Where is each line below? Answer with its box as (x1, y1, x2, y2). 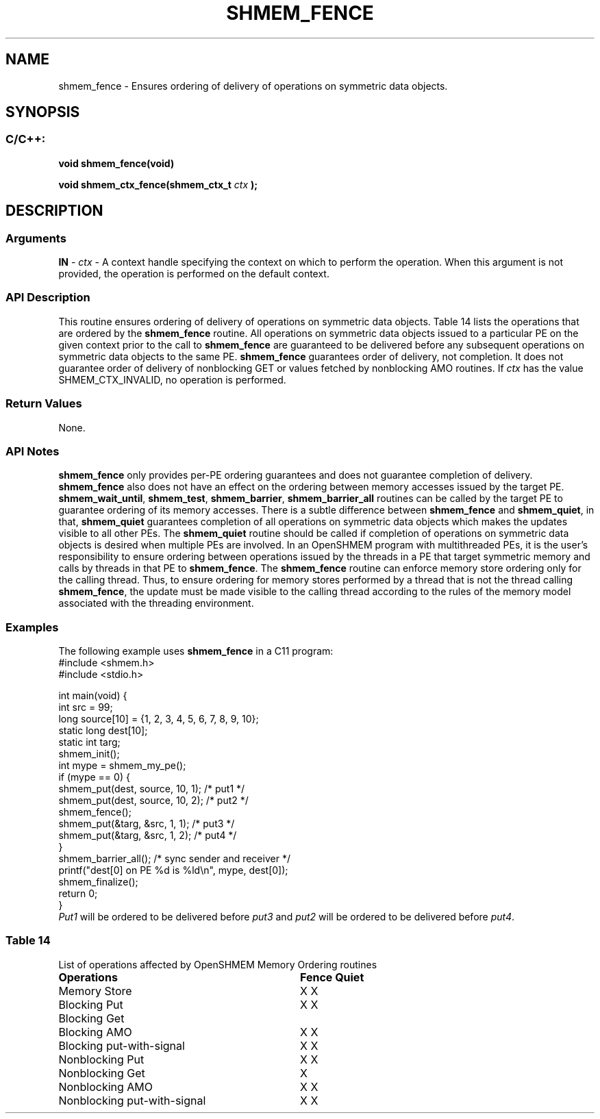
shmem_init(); (58, 748, 120, 760)
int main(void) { (58, 690, 127, 702)
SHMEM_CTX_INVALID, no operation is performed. (58, 373, 286, 386)
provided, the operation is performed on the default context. (58, 268, 329, 280)
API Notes (5, 444, 60, 458)
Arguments (5, 231, 66, 245)
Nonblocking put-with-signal (58, 1093, 206, 1107)
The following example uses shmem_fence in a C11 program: (58, 645, 334, 657)
